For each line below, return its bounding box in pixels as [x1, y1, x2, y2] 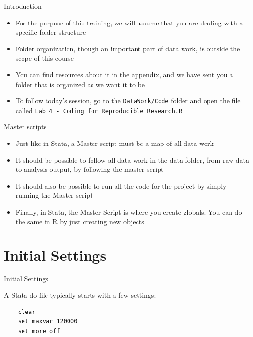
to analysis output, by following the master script [15, 164, 164, 174]
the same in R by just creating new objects [15, 216, 144, 226]
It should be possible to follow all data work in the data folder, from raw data [15, 154, 249, 165]
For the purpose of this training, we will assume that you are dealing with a [15, 17, 243, 27]
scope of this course [15, 53, 74, 63]
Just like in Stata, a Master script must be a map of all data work [15, 138, 214, 148]
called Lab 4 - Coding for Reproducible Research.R [15, 105, 183, 115]
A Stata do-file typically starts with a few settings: [4, 289, 156, 300]
